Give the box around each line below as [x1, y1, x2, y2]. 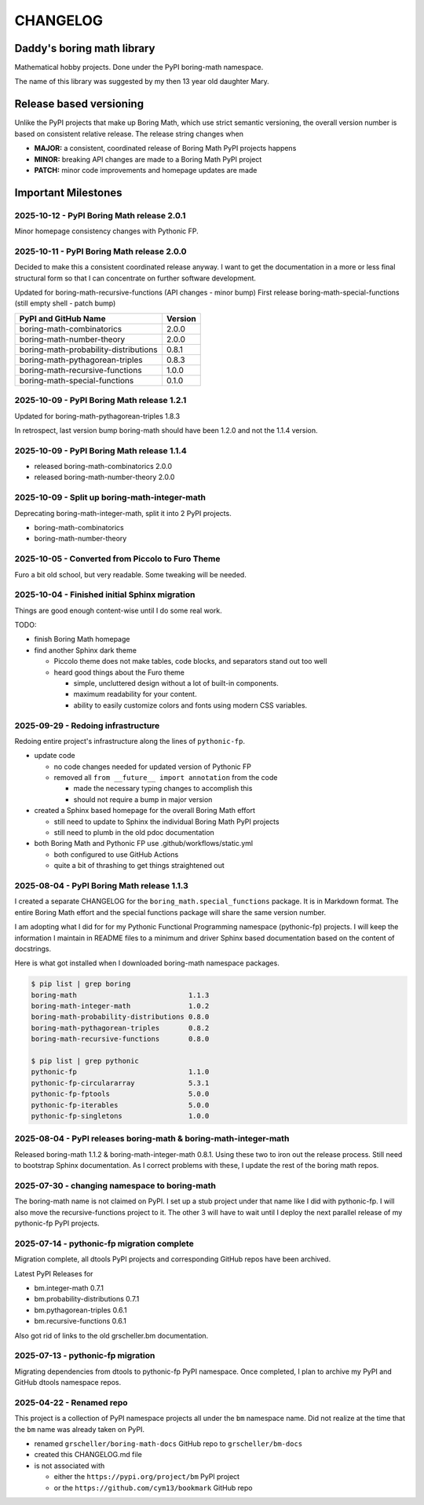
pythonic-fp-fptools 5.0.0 [31, 1089, 210, 1099]
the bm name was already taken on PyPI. [14, 1424, 145, 1434]
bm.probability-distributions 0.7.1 [34, 1294, 140, 1304]
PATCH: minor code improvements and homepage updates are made [34, 165, 258, 174]
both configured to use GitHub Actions [53, 849, 179, 859]
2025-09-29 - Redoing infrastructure [14, 720, 160, 731]
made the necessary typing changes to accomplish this [73, 784, 253, 793]
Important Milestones [14, 185, 122, 200]
